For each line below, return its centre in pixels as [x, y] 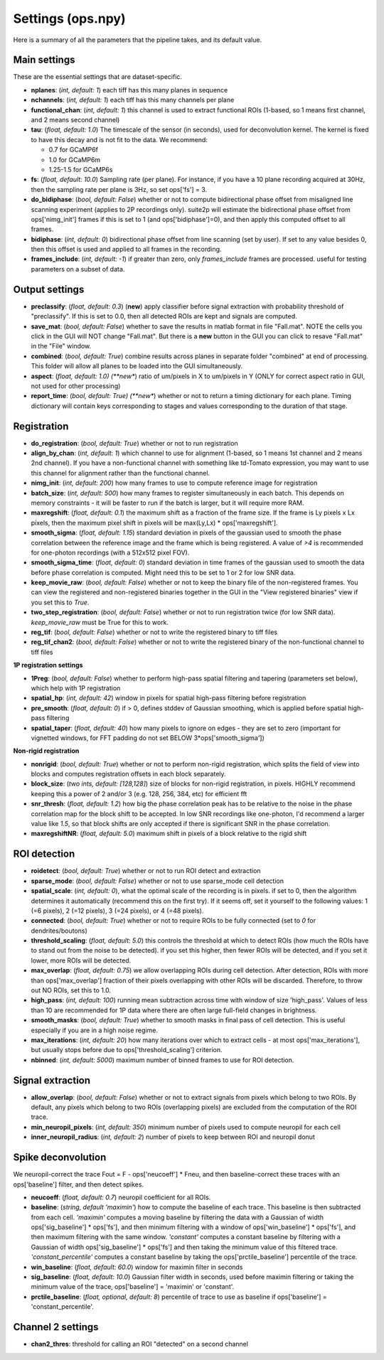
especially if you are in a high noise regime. [94, 1030]
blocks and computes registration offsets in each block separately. [129, 774]
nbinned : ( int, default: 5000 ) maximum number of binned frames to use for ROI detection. [162, 1060]
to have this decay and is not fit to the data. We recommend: [119, 139]
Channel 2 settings [56, 1327]
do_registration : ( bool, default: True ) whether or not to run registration [134, 443]
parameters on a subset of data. [78, 269]
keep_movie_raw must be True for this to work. [100, 622]
